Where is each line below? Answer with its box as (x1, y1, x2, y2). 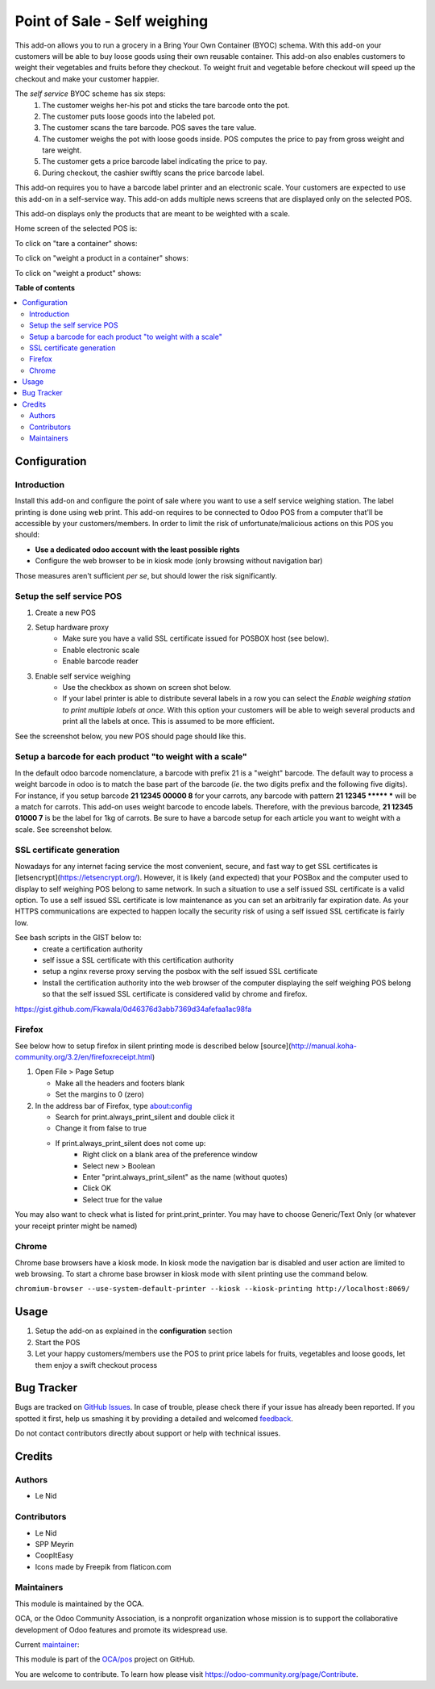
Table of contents (14, 282, 76, 292)
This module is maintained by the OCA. (14, 1599, 144, 1608)
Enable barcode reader (62, 656, 139, 666)
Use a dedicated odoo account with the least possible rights (35, 545, 241, 554)
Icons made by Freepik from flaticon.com (35, 1561, 172, 1571)
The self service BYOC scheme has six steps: (14, 89, 166, 98)
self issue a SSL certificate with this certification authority (42, 955, 234, 964)
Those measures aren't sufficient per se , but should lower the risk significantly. (14, 571, 278, 580)
